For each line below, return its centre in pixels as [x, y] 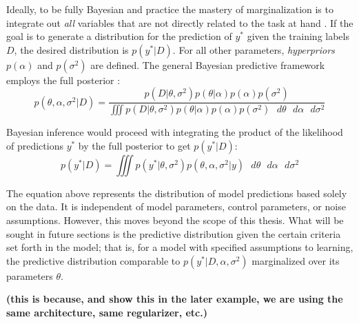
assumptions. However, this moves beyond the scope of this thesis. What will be [175, 220]
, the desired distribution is [71, 49]
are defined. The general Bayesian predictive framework [208, 64]
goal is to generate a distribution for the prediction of [119, 36]
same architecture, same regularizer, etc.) [107, 312]
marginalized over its [296, 260]
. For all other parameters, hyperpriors [254, 49]
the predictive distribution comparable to [93, 260]
